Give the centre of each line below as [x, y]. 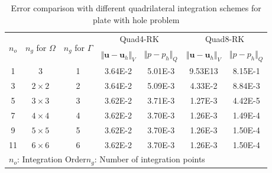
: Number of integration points [150, 159]
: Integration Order [51, 159]
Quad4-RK [139, 39]
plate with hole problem [136, 19]
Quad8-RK [225, 39]
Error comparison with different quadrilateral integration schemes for [136, 8]
